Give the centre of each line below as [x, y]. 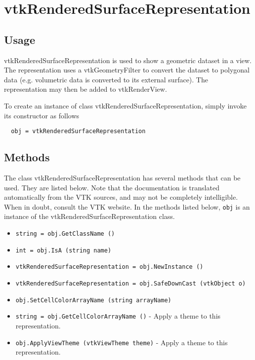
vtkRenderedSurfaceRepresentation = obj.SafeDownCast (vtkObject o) [131, 284]
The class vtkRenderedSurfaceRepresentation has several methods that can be [122, 178]
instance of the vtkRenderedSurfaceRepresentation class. [89, 216]
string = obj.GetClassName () [65, 234]
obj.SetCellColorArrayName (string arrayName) [93, 300]
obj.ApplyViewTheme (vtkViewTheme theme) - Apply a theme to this [122, 342]
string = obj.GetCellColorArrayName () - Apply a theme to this [118, 316]
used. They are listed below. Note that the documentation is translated [112, 187]
